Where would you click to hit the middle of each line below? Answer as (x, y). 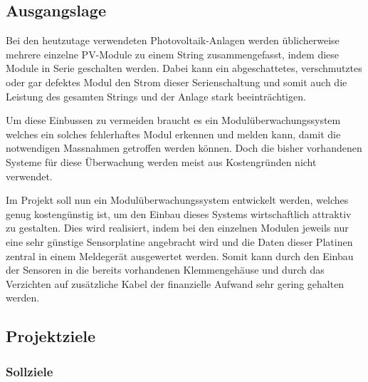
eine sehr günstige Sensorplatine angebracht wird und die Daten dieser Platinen (179, 241)
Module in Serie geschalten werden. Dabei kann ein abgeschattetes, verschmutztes (184, 68)
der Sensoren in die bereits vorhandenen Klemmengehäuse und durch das (165, 270)
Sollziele (30, 371)
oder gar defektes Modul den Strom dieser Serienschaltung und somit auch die (177, 82)
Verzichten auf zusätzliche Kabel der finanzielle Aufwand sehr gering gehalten (175, 283)
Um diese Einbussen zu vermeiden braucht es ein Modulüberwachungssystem (173, 120)
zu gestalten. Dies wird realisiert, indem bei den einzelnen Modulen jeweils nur (177, 228)
